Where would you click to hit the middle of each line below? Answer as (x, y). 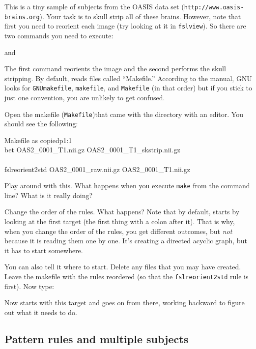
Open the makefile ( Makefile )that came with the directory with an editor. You (124, 114)
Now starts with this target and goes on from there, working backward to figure (125, 303)
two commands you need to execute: (59, 35)
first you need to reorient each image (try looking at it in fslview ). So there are (125, 26)
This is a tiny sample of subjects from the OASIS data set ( (94, 6)
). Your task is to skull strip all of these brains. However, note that (140, 16)
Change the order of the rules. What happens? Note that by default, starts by (122, 212)
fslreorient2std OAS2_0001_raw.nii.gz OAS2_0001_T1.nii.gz (97, 169)
